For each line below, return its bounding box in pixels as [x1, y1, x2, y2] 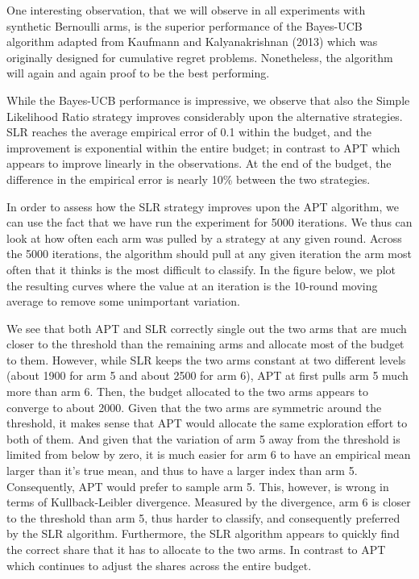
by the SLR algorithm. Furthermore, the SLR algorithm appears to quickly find [6, 525, 400, 542]
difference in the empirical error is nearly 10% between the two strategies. [6, 170, 371, 187]
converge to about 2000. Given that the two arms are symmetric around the [6, 398, 382, 415]
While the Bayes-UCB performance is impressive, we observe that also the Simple [6, 91, 410, 108]
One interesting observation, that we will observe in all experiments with [6, 2, 366, 18]
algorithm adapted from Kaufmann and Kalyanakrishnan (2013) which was [6, 33, 378, 50]
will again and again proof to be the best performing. [6, 65, 270, 81]
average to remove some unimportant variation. [6, 293, 240, 310]
